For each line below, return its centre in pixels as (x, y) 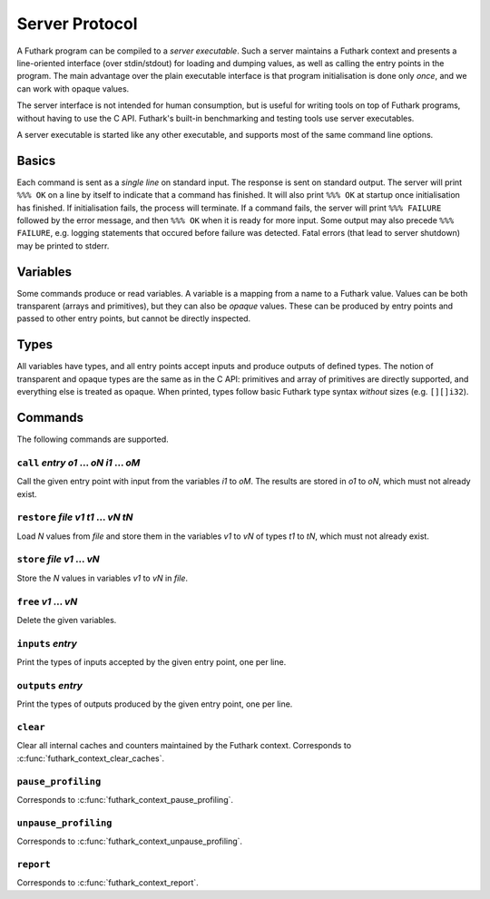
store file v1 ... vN (58, 560)
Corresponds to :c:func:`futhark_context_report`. (108, 883)
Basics (36, 160)
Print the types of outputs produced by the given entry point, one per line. (155, 704)
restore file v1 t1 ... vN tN (75, 517)
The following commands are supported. (93, 439)
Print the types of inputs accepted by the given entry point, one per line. (152, 662)
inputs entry (47, 643)
